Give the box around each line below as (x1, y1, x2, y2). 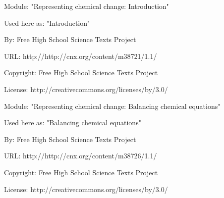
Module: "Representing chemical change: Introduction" (4, 1, 169, 11)
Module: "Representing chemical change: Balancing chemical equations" (4, 100, 221, 111)
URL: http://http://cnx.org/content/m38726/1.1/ (4, 150, 157, 161)
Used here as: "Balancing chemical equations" (4, 117, 141, 128)
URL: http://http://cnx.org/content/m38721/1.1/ (4, 50, 157, 61)
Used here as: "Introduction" (4, 17, 90, 28)
